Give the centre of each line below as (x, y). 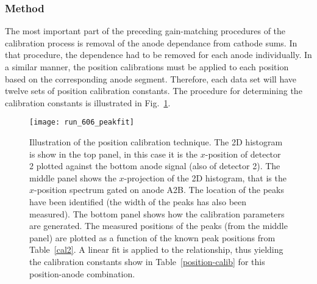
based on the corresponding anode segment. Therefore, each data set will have (151, 78)
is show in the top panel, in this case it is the (114, 154)
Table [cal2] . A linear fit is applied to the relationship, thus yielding (156, 249)
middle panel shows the (73, 177)
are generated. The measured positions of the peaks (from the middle (158, 226)
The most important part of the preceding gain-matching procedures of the (145, 31)
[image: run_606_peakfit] (82, 122)
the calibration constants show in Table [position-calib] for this (147, 261)
